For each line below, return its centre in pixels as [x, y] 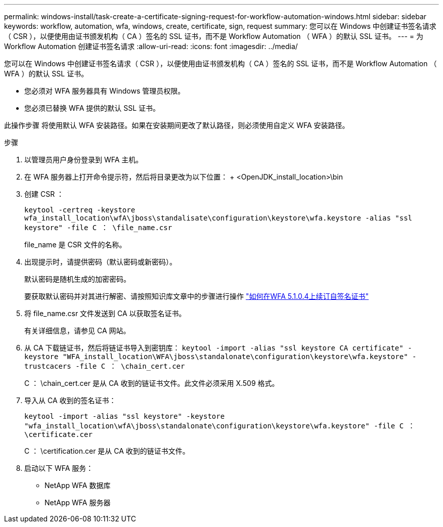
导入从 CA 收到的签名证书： [70, 400]
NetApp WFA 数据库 [78, 485]
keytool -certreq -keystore [80, 210]
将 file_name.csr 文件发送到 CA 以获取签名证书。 [105, 313]
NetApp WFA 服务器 [78, 502]
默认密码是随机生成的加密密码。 [77, 279]
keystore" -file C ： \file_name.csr [98, 228]
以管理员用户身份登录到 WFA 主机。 [84, 160]
